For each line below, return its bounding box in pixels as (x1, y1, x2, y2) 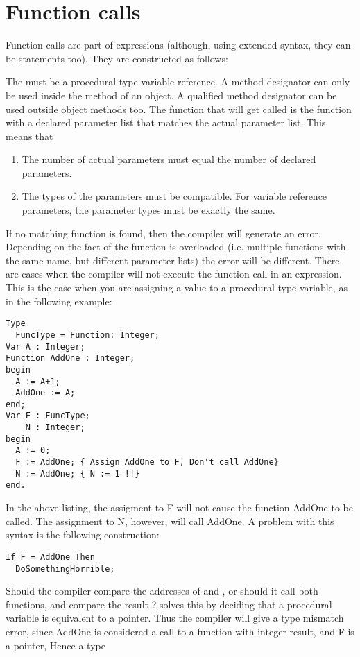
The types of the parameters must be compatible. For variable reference (22, 189, 327, 203)
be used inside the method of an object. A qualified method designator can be (6, 87, 337, 102)
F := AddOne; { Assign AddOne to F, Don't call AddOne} (15, 457, 279, 468)
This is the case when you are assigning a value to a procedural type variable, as (6, 280, 348, 295)
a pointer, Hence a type (6, 638, 105, 652)
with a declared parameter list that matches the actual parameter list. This (6, 115, 326, 130)
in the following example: (6, 293, 112, 308)
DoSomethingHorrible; (15, 563, 115, 574)
